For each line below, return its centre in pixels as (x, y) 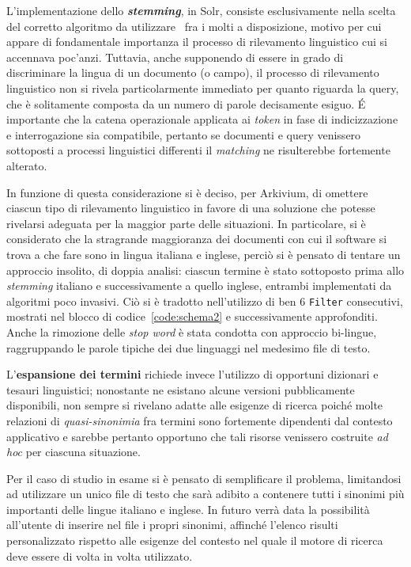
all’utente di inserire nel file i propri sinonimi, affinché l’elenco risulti (172, 525)
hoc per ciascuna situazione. (74, 452)
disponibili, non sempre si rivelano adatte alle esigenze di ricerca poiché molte (195, 405)
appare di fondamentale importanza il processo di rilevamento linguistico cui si (197, 42)
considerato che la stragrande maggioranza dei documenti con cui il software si (197, 239)
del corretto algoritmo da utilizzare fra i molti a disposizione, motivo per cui (194, 26)
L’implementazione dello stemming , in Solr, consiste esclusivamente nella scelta (201, 10)
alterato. (27, 165)
